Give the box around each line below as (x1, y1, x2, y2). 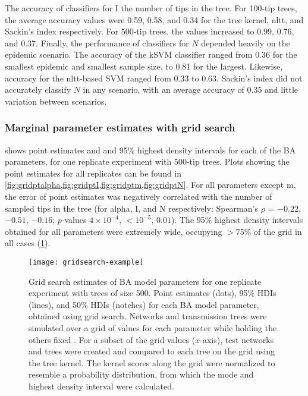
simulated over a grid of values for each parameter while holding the (29, 321, 277, 334)
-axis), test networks (200, 333, 274, 345)
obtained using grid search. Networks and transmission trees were (29, 310, 267, 322)
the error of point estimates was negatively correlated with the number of (5, 190, 272, 202)
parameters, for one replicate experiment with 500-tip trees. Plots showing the (5, 155, 290, 168)
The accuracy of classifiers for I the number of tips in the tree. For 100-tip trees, (5, 2, 297, 14)
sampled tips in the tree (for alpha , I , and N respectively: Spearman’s (5, 202, 258, 214)
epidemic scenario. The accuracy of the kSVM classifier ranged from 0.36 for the (5, 48, 297, 61)
